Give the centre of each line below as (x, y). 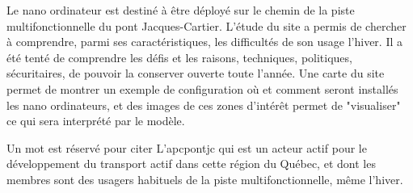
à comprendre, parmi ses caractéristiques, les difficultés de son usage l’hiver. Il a (205, 42)
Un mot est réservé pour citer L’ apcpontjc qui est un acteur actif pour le (187, 147)
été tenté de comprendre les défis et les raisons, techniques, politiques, (179, 57)
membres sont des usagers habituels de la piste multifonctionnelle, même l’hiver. (205, 179)
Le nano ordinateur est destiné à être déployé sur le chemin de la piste (181, 10)
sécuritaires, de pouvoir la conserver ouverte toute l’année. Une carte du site (196, 73)
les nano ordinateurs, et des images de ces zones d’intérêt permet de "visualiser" (204, 105)
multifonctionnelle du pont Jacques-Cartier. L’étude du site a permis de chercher (206, 25)
